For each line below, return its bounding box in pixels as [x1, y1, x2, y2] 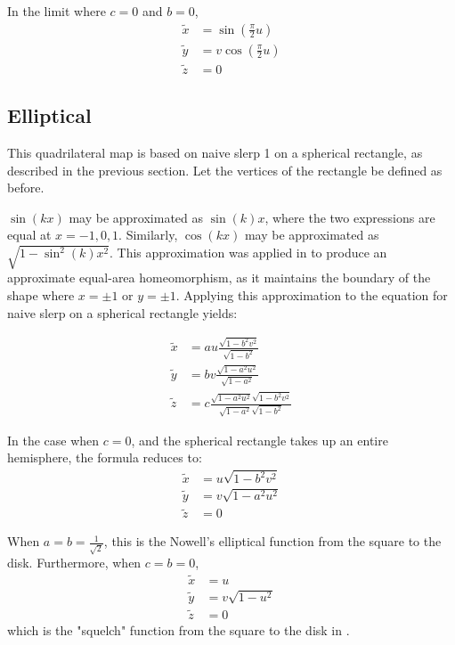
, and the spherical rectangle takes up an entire [131, 430, 388, 449]
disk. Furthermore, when [7, 553, 142, 572]
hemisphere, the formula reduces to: [7, 448, 202, 467]
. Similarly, [118, 225, 178, 244]
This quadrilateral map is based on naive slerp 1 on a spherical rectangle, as [7, 143, 423, 162]
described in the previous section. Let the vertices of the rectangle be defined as [7, 160, 443, 179]
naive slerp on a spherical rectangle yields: [7, 303, 238, 322]
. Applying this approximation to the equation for [175, 285, 448, 304]
